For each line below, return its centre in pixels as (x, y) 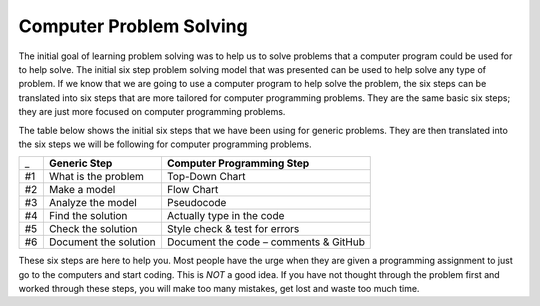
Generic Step (80, 163)
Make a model (82, 190)
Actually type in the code (225, 216)
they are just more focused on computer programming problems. (152, 112)
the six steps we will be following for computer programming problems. (165, 144)
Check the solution (93, 229)
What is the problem (96, 177)
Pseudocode (196, 203)
